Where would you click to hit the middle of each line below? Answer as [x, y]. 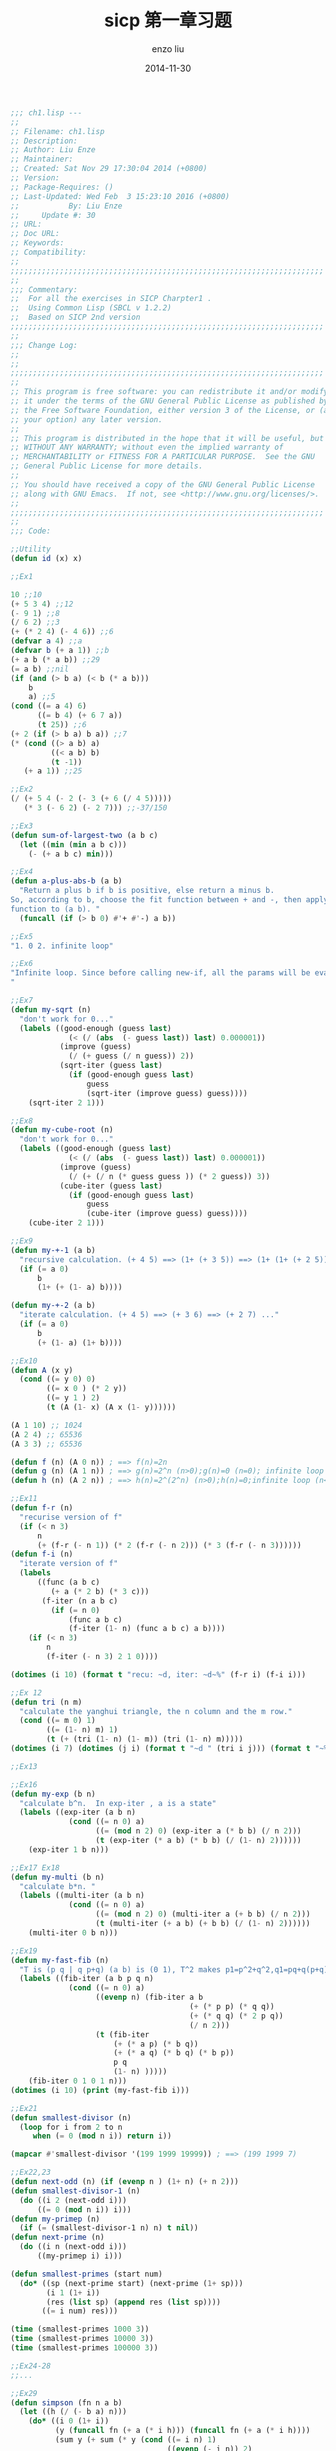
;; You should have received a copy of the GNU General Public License [162, 484]
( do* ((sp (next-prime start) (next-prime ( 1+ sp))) [131, 2283]
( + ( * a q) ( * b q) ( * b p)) [174, 2053]
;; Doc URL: [35, 234]
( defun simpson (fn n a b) [66, 2402]
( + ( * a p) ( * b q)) [156, 2044]
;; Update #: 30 [53, 215]
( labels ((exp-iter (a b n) [78, 1812]
